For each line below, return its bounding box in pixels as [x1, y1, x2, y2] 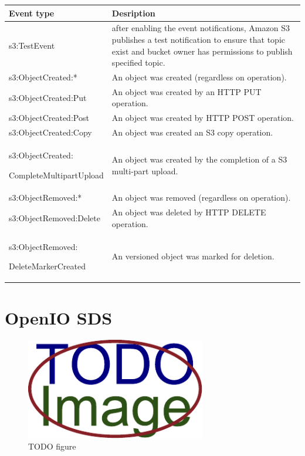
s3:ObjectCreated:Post [9, 112, 89, 124]
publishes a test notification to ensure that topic [111, 33, 285, 45]
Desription [111, 6, 155, 19]
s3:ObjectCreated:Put [9, 91, 87, 103]
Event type [9, 6, 55, 19]
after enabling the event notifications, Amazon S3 [111, 22, 290, 34]
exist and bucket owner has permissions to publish [111, 45, 293, 57]
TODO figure [28, 440, 76, 452]
